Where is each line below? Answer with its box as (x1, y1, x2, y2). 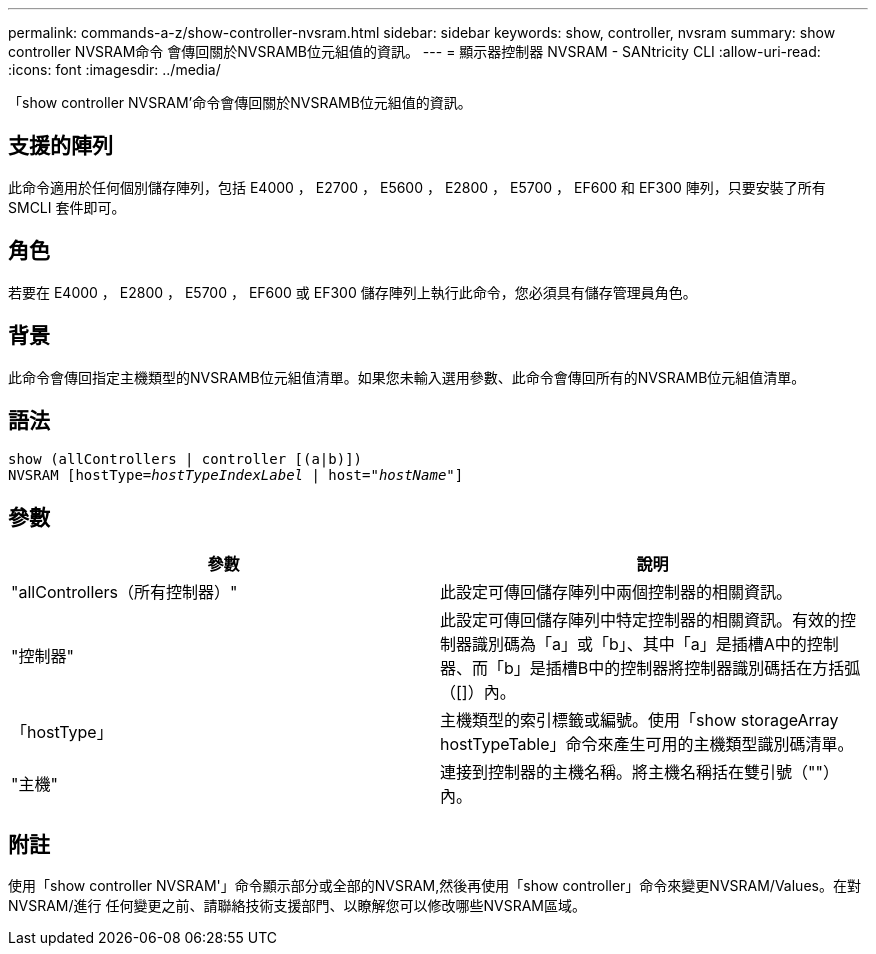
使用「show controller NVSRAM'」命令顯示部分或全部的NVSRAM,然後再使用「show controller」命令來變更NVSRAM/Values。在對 (8, 877, 861, 895)
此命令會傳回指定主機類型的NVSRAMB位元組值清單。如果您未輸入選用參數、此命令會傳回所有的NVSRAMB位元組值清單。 (8, 368, 806, 386)
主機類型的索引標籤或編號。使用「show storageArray (440, 710, 839, 731)
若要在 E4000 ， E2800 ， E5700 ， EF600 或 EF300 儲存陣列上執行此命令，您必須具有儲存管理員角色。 (8, 283, 697, 301)
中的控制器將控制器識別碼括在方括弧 (588, 658, 861, 679)
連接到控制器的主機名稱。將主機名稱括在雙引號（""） (440, 762, 839, 783)
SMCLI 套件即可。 (8, 198, 126, 216)
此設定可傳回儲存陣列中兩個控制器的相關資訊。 (440, 582, 793, 603)
